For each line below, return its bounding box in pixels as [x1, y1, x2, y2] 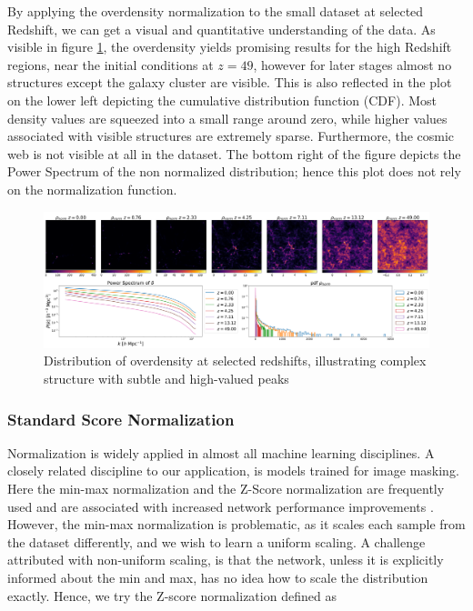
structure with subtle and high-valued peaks [44, 369, 289, 388]
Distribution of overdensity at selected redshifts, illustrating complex [44, 351, 427, 370]
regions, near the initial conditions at [7, 55, 214, 74]
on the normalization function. [7, 179, 177, 198]
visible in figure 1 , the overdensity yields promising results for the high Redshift [7, 37, 452, 56]
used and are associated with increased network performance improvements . [7, 496, 434, 516]
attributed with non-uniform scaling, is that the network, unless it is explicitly [7, 550, 444, 569]
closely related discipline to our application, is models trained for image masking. [7, 461, 459, 480]
